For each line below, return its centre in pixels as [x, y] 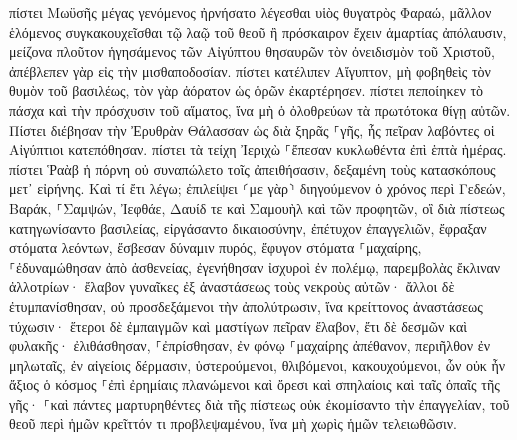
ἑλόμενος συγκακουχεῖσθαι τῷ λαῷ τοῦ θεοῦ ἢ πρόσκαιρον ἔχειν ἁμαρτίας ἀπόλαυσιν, [258, 31]
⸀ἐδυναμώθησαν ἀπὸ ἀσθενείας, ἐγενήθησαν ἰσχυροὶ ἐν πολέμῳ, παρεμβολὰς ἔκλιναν [255, 266]
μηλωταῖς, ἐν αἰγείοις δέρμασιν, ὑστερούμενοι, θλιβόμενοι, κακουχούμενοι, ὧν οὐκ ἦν [257, 364]
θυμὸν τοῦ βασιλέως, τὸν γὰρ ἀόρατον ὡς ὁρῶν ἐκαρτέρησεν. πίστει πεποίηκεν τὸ [246, 90]
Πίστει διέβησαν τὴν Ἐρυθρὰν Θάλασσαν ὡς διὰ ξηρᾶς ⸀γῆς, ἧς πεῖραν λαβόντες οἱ [252, 129]
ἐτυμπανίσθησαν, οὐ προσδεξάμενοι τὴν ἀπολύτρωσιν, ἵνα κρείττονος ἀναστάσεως [246, 305]
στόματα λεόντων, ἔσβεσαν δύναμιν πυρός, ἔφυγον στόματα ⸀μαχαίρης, [215, 247]
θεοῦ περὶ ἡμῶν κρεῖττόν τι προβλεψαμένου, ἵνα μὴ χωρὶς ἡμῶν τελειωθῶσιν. [233, 423]
